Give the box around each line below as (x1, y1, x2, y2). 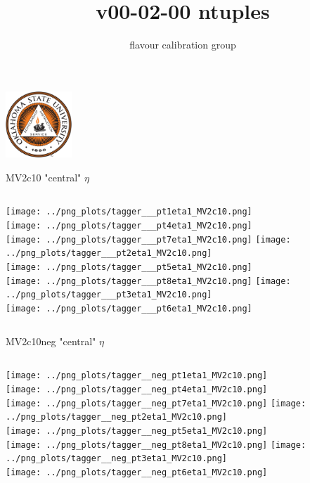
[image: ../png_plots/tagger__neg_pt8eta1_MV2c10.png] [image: (6, 439, 306, 450)
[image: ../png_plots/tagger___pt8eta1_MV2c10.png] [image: (6, 276, 291, 286)
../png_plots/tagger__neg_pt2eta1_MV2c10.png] (6, 412, 227, 423)
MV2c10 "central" (6, 169, 82, 184)
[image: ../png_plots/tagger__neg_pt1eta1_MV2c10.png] (6, 371, 268, 381)
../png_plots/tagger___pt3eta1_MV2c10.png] (6, 290, 212, 300)
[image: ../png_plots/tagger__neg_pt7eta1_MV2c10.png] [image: (6, 398, 306, 408)
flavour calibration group (129, 37, 236, 52)
